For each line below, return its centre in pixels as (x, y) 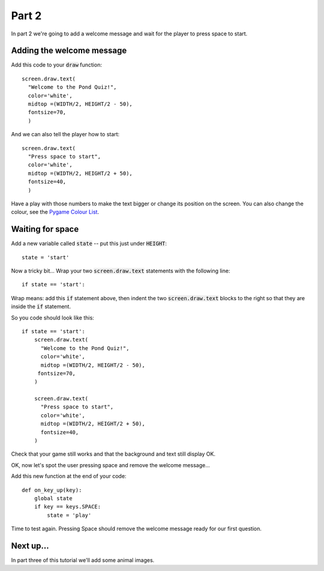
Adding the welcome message (69, 51)
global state (53, 498)
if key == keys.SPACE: (67, 507)
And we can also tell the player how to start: (65, 134)
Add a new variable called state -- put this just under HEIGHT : (89, 244)
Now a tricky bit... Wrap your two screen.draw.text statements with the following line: (121, 271)
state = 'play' (69, 515)
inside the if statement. (41, 307)
